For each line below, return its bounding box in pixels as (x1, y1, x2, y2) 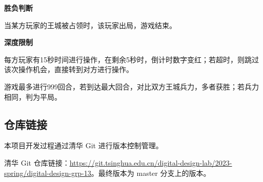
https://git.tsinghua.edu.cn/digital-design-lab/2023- (69, 157, 232, 168)
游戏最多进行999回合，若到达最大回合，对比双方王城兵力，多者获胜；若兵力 (4, 81, 259, 92)
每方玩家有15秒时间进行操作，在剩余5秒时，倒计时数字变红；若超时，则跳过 (4, 54, 259, 64)
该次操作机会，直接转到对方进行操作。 (4, 64, 133, 75)
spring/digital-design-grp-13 (4, 167, 91, 178)
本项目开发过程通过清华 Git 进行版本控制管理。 (4, 140, 163, 151)
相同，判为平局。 (4, 91, 62, 102)
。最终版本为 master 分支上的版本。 (91, 167, 211, 178)
